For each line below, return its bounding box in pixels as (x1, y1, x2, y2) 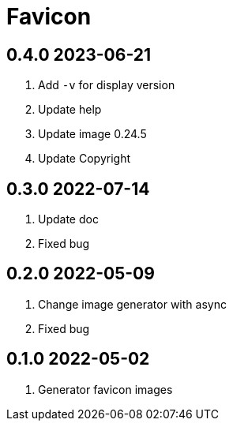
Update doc (38, 212, 99, 227)
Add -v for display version (38, 78, 175, 92)
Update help (38, 103, 102, 117)
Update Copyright (38, 152, 130, 166)
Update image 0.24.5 (38, 127, 147, 141)
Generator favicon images (38, 382, 173, 396)
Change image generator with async (38, 297, 227, 311)
